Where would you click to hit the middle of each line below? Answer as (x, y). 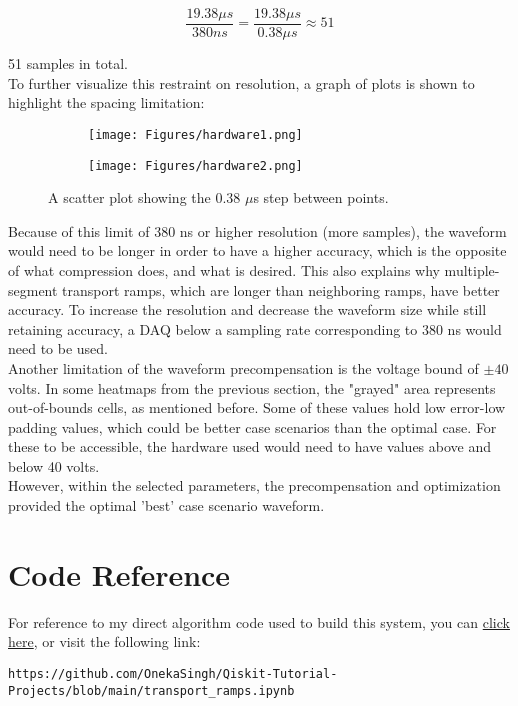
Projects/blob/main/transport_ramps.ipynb (151, 690)
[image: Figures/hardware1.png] (195, 134)
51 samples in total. (68, 63)
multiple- (472, 269)
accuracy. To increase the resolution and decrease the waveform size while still (247, 309)
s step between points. (321, 197)
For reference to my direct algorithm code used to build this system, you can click (259, 621)
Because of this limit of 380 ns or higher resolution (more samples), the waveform (257, 230)
